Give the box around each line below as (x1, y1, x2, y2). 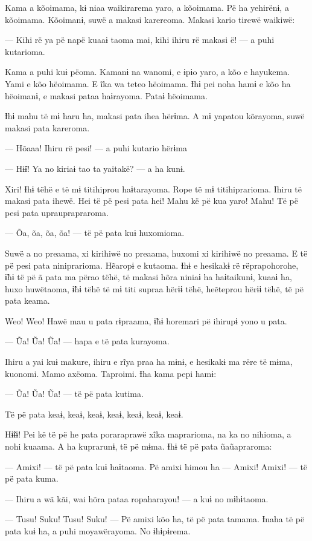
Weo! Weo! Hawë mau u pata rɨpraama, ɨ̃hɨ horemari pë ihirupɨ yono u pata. (5, 314, 287, 327)
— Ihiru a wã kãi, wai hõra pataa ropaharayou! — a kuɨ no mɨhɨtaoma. (5, 492, 269, 505)
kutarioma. (5, 45, 45, 57)
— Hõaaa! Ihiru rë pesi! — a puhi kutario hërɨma (5, 142, 188, 154)
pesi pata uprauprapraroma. (5, 206, 109, 218)
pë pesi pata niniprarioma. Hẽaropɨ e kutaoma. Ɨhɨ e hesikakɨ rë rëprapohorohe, (5, 258, 299, 271)
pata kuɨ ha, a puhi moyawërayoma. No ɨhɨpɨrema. (5, 525, 191, 537)
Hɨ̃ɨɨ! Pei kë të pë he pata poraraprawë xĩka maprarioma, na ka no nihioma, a (5, 428, 291, 441)
